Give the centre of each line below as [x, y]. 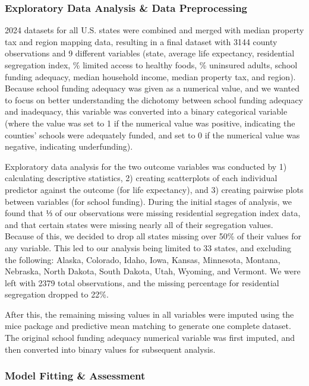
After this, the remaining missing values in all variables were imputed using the [149, 314]
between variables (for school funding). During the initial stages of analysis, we [149, 201]
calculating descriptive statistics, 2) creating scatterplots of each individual [141, 178]
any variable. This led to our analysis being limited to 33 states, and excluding [148, 247]
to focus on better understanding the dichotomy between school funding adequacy [154, 99]
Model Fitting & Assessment [75, 376]
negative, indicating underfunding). [69, 146]
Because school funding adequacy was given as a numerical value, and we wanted [152, 88]
